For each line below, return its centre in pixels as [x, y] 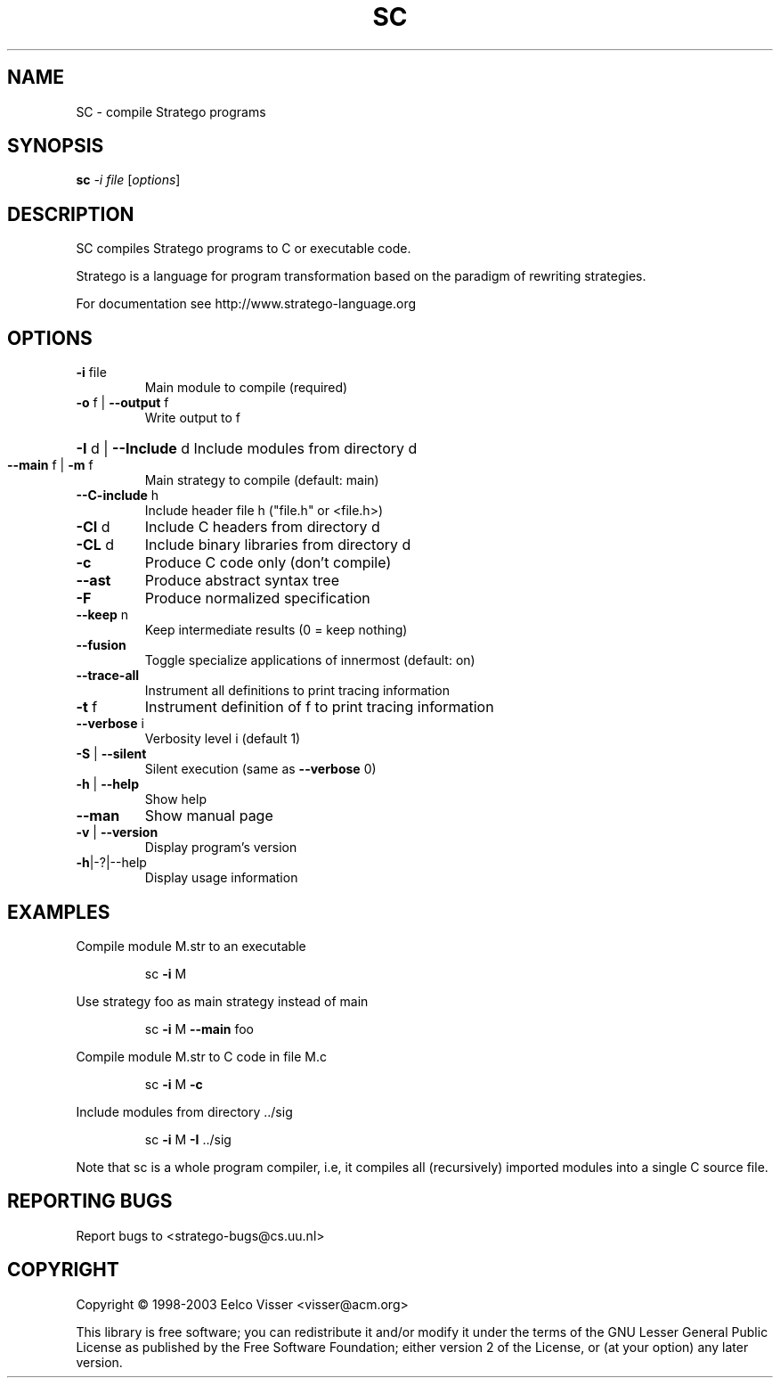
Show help [175, 799]
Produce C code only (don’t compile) [268, 563]
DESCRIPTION [71, 214]
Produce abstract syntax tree [242, 581]
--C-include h [118, 496]
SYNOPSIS [56, 146]
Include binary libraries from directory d [278, 545]
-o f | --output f [122, 403]
